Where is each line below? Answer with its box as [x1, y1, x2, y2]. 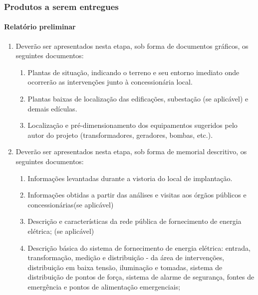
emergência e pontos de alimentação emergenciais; [27, 281, 181, 292]
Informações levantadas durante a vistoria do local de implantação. [27, 173, 233, 183]
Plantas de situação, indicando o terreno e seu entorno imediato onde [27, 67, 240, 77]
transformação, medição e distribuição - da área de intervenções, [27, 252, 225, 263]
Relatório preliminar [4, 21, 76, 32]
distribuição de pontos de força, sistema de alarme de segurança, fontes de [27, 272, 255, 282]
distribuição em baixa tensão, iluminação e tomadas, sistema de [27, 262, 223, 272]
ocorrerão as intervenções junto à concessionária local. [27, 77, 193, 87]
